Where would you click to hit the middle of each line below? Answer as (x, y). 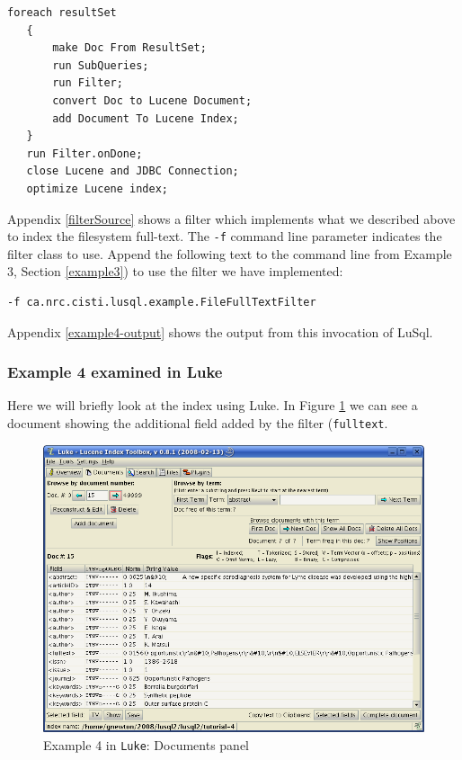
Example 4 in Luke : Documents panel (147, 745)
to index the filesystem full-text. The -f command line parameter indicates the (225, 236)
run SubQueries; (101, 65)
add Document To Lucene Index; (146, 118)
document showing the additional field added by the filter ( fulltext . (198, 422)
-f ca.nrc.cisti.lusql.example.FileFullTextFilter (162, 302)
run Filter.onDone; (84, 153)
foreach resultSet (62, 13)
